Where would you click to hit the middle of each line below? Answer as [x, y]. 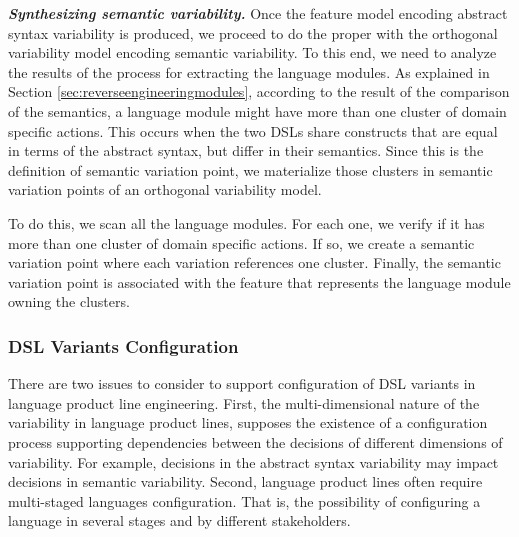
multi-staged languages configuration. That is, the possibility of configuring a [244, 500]
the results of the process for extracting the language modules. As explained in [249, 71]
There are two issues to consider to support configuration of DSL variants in [242, 383]
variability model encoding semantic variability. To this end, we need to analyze [252, 52]
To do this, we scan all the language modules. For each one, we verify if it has [246, 222]
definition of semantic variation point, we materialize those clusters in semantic [250, 169]
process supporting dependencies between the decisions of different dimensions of [255, 441]
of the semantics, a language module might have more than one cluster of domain [257, 110]
